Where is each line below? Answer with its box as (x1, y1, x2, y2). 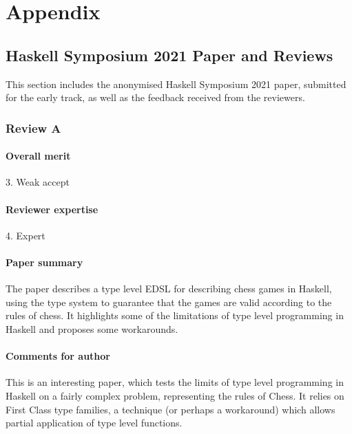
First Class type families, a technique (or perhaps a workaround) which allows (6, 402, 335, 416)
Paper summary (6, 254, 83, 269)
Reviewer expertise (6, 202, 99, 216)
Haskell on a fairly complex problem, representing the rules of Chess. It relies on (6, 388, 344, 402)
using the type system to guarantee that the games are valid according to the (6, 294, 332, 309)
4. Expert (6, 228, 45, 242)
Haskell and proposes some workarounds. (6, 321, 178, 336)
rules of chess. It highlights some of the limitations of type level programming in (6, 308, 344, 323)
